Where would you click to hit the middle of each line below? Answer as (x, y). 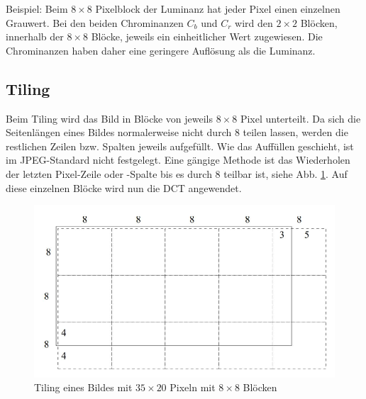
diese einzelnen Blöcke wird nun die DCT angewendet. (124, 187)
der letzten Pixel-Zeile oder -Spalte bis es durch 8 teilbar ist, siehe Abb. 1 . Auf (177, 173)
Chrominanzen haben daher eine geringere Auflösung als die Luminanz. (161, 50)
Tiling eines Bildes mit (83, 387)
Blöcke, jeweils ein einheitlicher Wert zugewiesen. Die (207, 36)
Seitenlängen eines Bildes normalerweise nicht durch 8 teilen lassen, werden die (177, 132)
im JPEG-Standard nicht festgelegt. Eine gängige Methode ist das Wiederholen (178, 160)
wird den (254, 22)
